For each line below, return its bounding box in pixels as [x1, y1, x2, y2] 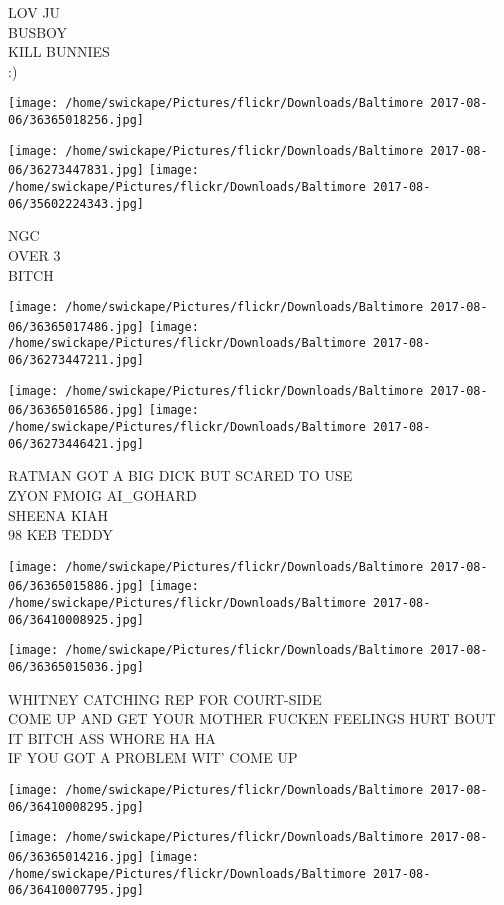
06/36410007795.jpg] [8, 883, 145, 898]
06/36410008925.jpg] [8, 612, 145, 627]
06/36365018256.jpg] [8, 113, 145, 128]
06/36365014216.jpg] [8, 850, 145, 864]
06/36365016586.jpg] [8, 403, 145, 418]
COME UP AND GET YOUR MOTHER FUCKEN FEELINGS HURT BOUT [8, 708, 496, 729]
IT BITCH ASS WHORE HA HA [8, 727, 216, 748]
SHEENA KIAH [8, 504, 108, 525]
